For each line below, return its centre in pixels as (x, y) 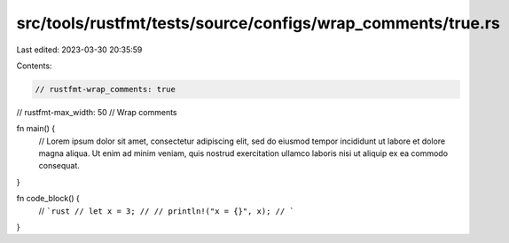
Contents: (34, 66)
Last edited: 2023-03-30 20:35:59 (79, 50)
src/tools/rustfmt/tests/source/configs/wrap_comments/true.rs (258, 23)
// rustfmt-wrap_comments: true (106, 89)
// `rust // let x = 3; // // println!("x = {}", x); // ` (166, 211)
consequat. (59, 166)
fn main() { (36, 129)
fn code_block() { (48, 199)
